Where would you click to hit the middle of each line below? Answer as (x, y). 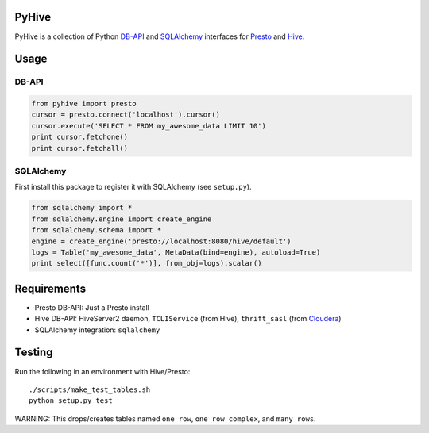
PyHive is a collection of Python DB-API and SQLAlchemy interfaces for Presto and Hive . (160, 36)
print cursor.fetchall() (80, 148)
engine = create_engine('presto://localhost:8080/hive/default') (161, 241)
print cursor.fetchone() (80, 137)
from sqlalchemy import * (82, 208)
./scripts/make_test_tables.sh (90, 389)
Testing (34, 353)
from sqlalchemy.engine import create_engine (122, 219)
